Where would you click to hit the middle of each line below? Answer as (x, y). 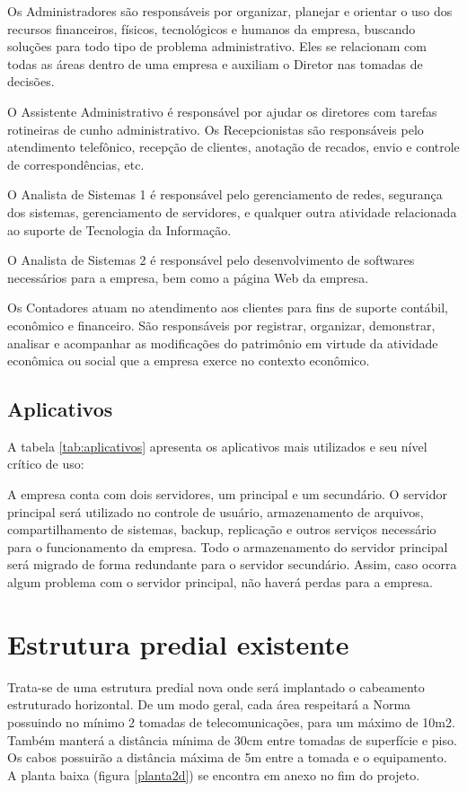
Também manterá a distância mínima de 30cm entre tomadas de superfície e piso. (232, 739)
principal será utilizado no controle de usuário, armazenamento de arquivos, (216, 511)
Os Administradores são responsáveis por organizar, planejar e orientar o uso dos (230, 11)
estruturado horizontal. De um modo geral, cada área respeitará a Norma (209, 704)
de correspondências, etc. (76, 164)
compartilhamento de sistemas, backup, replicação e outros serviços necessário (222, 529)
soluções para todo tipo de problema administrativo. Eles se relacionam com (217, 46)
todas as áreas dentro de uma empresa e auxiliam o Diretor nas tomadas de (215, 63)
